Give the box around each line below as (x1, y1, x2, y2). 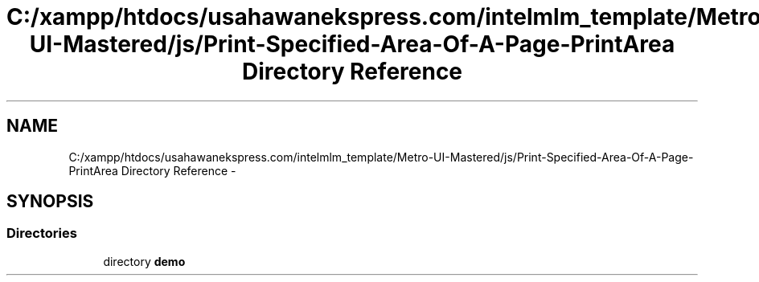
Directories (6, 225, 77, 242)
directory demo (103, 254, 186, 268)
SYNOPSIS (6, 191, 94, 212)
